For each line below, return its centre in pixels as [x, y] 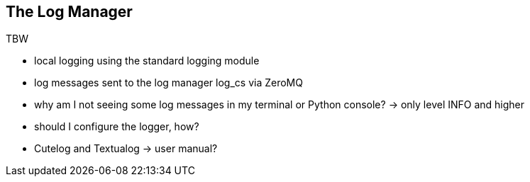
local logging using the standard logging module [147, 61]
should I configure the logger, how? [117, 127]
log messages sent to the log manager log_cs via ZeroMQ [169, 83]
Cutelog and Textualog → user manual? [126, 149]
